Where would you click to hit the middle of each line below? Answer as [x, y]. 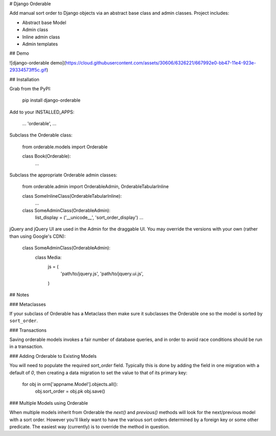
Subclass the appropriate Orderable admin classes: [63, 175]
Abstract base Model [44, 22]
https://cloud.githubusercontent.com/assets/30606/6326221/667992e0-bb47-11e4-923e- [161, 63]
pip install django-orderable [51, 100]
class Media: [48, 257]
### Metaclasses [28, 304]
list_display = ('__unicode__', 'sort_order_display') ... [89, 217]
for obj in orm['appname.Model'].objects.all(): [70, 384]
